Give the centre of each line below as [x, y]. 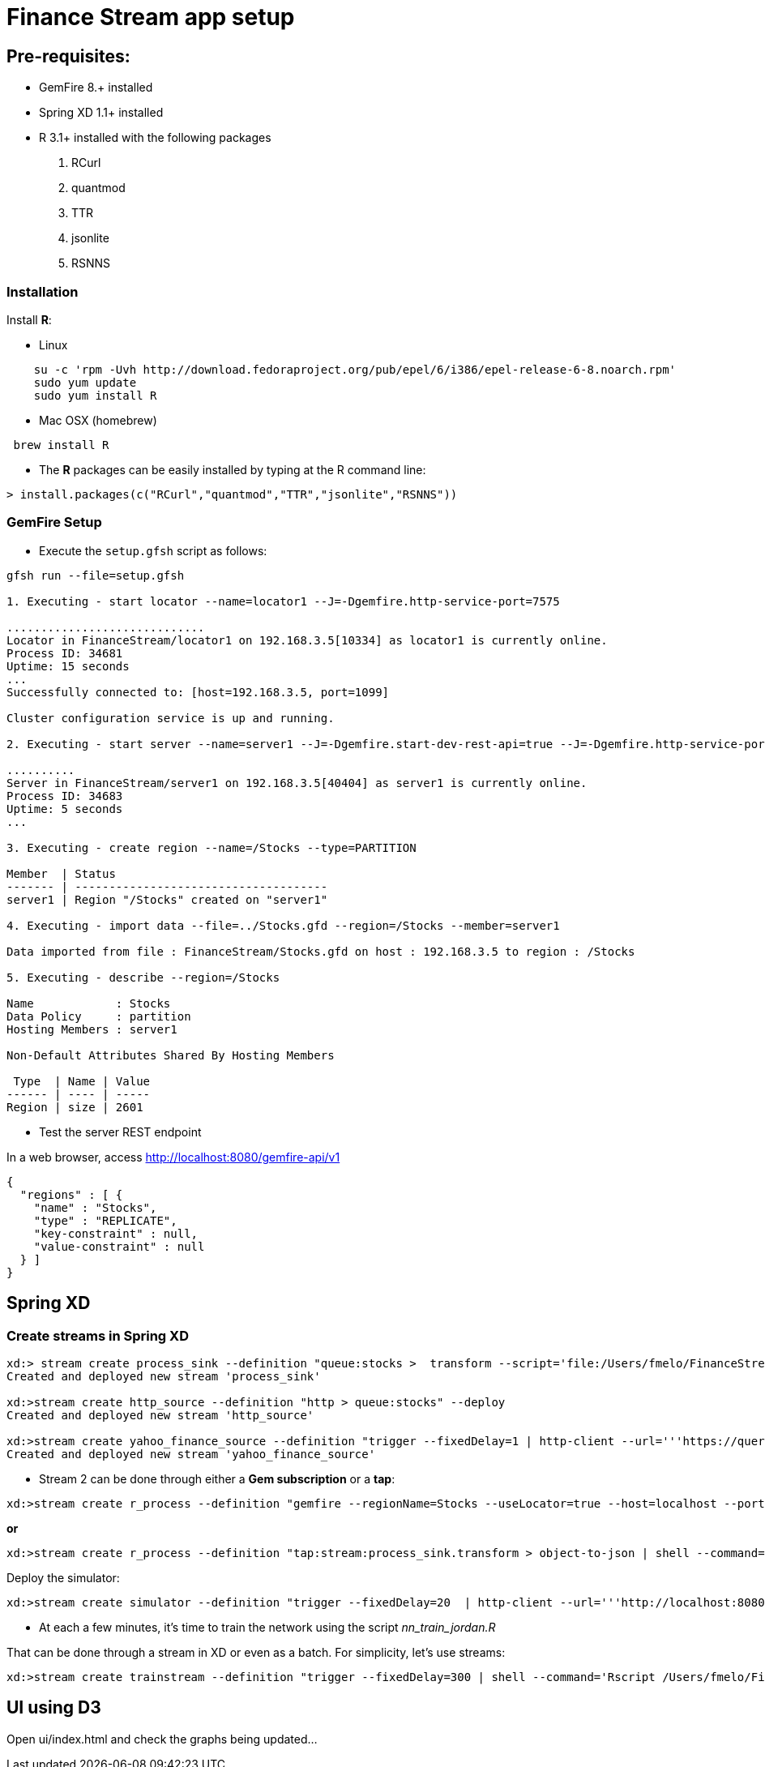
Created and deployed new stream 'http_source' [160, 1415]
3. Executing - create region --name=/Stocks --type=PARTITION [212, 847]
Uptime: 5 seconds [65, 809]
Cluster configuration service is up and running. [171, 718]
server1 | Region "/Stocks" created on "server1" [167, 899]
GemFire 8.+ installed [96, 88]
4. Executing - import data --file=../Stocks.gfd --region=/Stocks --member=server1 [283, 925]
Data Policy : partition [99, 1016]
